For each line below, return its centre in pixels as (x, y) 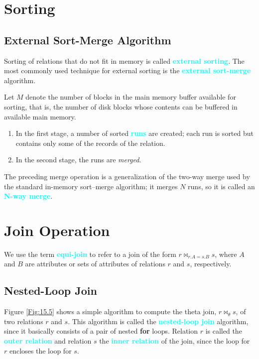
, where (226, 254)
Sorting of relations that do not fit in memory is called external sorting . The (124, 60)
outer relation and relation (48, 341)
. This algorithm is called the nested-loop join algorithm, (158, 321)
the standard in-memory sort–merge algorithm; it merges (91, 186)
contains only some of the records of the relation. (90, 143)
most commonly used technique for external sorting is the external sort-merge (128, 70)
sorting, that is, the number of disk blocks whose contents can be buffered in (121, 106)
